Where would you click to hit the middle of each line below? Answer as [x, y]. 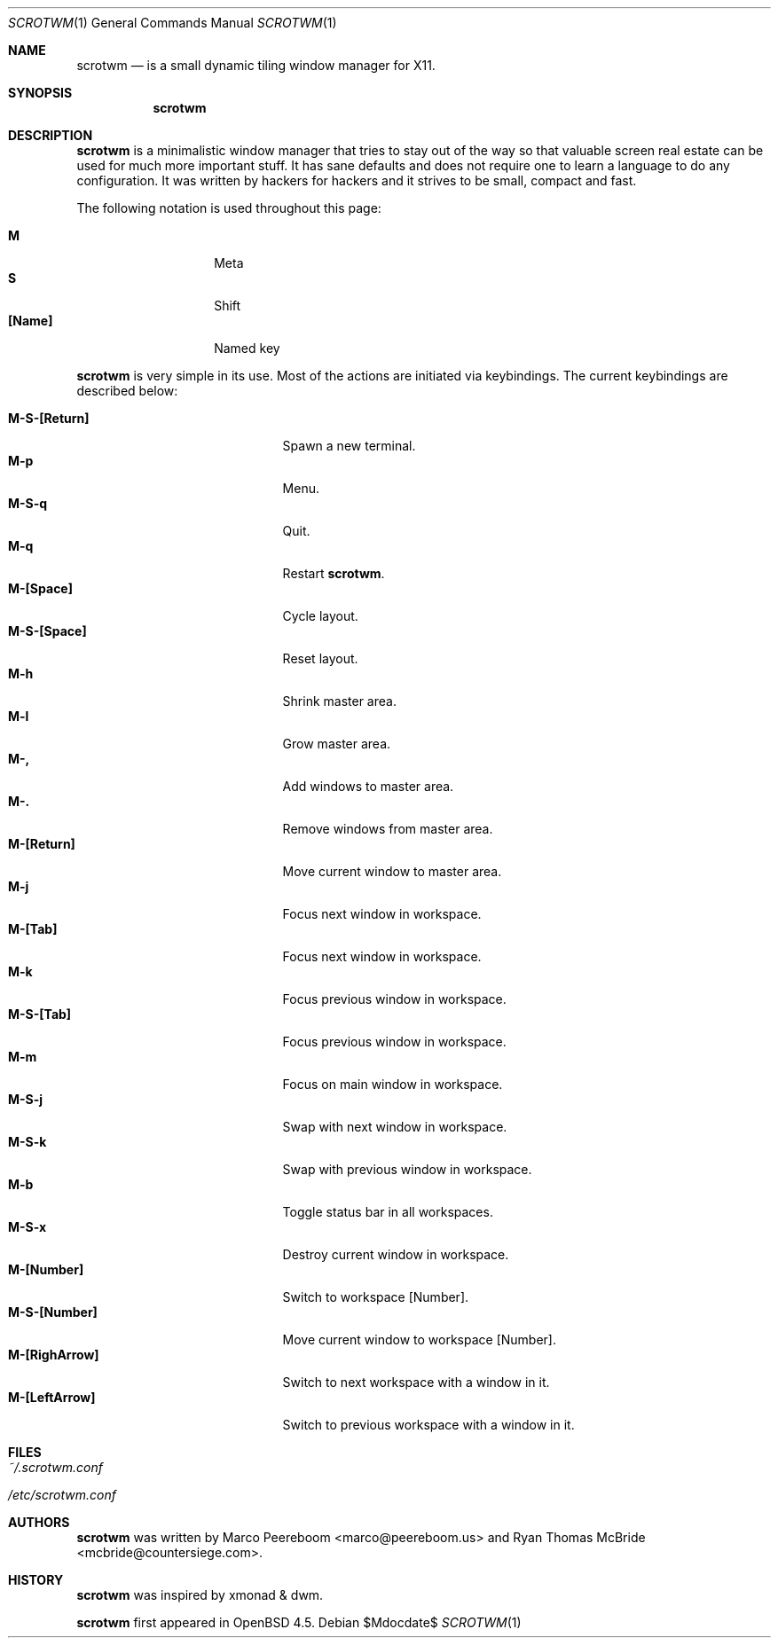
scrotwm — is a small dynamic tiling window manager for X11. [256, 65]
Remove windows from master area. [388, 829]
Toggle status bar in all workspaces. [388, 1212]
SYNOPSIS [40, 93]
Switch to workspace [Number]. [376, 1297]
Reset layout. [320, 658]
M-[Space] [40, 588]
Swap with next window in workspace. [395, 1127]
